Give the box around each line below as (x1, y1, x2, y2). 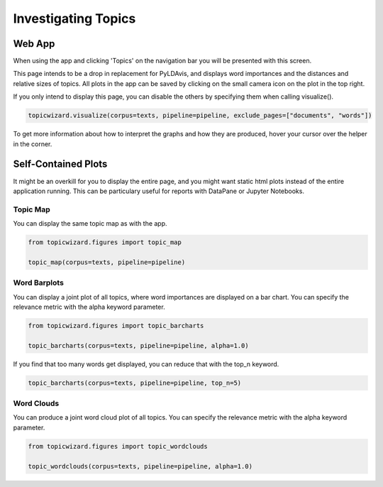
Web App (13, 38, 55, 50)
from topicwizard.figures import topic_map (28, 239, 182, 246)
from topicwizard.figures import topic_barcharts (28, 322, 204, 329)
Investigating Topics (13, 11, 136, 26)
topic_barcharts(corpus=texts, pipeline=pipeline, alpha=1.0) (28, 341, 249, 349)
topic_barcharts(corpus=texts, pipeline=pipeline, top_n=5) (28, 378, 242, 387)
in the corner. (13, 139, 52, 148)
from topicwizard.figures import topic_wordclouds (28, 442, 209, 450)
